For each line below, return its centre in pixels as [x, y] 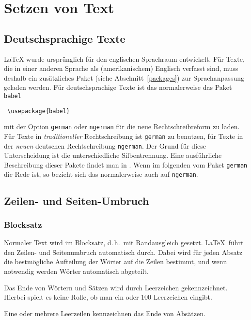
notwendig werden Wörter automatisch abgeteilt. [76, 271]
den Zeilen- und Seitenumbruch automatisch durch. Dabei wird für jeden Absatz [123, 252]
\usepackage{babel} [39, 111]
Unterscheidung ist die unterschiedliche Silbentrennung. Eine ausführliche [113, 155]
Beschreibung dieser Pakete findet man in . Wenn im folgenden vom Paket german [126, 164]
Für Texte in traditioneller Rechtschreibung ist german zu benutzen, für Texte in [124, 136]
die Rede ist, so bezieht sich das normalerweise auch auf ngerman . [101, 174]
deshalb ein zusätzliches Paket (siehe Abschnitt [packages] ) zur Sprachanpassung [124, 77]
